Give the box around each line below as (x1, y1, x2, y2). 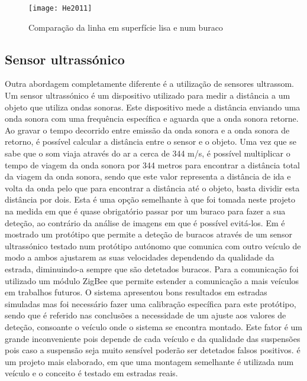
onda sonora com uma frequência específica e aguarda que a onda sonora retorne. (5, 112, 299, 125)
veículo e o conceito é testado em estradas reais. (5, 367, 178, 379)
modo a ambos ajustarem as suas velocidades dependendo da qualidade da (5, 251, 274, 263)
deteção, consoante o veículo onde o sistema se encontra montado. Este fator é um (5, 320, 303, 333)
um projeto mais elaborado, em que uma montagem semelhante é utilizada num (5, 355, 294, 367)
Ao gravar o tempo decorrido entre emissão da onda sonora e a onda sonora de (5, 123, 290, 136)
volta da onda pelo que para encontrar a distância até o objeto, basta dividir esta (5, 181, 300, 194)
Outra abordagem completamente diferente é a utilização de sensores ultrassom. (5, 77, 294, 90)
